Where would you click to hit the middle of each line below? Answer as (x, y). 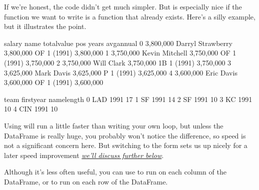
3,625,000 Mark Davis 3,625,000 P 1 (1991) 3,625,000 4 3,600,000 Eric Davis (121, 72)
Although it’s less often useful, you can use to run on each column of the (115, 172)
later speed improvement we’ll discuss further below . (84, 155)
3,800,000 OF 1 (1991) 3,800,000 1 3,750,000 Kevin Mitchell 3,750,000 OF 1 (120, 53)
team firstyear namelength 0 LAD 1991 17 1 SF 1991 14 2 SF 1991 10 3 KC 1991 (128, 99)
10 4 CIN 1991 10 (31, 109)
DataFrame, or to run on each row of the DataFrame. (86, 181)
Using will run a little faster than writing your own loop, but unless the (114, 125)
